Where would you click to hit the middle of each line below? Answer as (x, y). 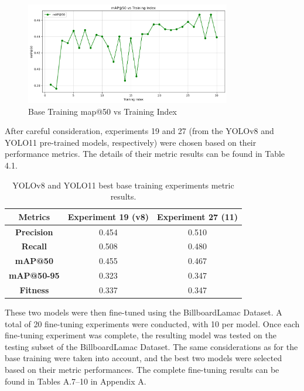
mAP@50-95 (34, 275)
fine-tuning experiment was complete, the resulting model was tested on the (141, 335)
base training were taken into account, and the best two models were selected (144, 358)
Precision (34, 231)
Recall (34, 246)
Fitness (34, 290)
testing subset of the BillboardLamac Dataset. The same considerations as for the (151, 346)
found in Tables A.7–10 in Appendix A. (76, 381)
